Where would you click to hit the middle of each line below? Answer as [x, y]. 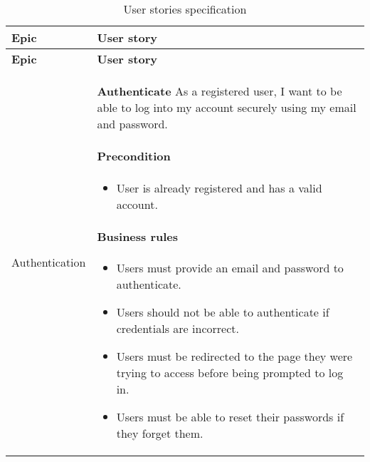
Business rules [138, 237]
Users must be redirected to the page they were [234, 356]
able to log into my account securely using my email [227, 107]
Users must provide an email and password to [230, 268]
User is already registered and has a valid [219, 188]
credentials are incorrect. [178, 329]
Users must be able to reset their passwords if [230, 417]
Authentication [49, 262]
